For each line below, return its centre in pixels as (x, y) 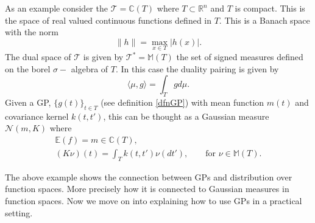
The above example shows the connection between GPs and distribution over (149, 177)
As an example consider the (56, 8)
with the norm (32, 32)
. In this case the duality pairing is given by (197, 68)
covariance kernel (37, 116)
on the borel (28, 68)
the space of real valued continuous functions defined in (108, 20)
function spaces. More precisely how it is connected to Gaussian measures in (147, 189)
